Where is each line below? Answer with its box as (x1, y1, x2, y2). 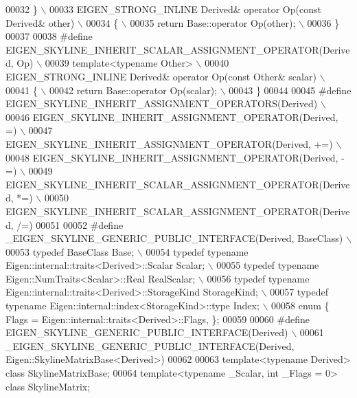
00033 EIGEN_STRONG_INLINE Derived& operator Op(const (49, 2, 321, 16)
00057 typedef (270, 285, 328, 299)
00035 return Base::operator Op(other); (130, 15, 296, 30)
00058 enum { (271, 298, 330, 313)
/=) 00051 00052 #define (16, 217, 124, 232)
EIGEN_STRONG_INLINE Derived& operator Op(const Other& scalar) (5, 69, 316, 83)
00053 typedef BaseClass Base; (5, 244, 135, 258)
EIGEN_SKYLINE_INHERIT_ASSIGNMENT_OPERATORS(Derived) (5, 96, 318, 111)
